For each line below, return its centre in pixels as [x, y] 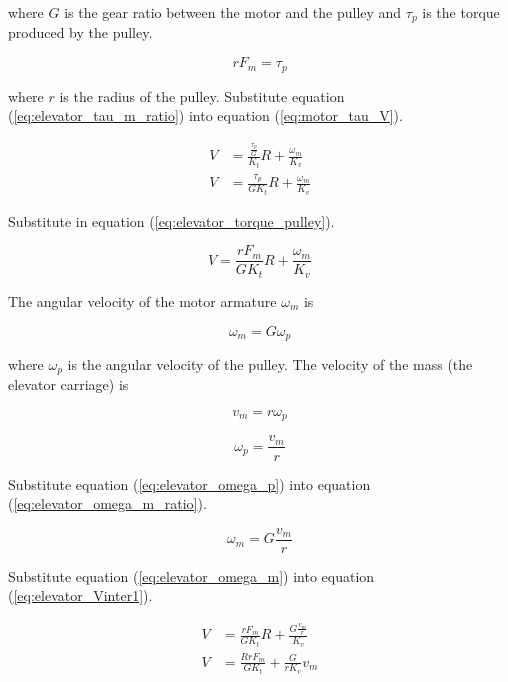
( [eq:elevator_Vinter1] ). [80, 595]
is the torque [461, 12]
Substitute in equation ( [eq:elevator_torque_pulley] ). [171, 220]
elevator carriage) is [68, 384]
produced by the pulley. [80, 32]
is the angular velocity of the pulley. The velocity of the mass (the [270, 363]
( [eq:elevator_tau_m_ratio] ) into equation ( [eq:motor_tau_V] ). [205, 115]
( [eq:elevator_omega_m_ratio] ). [107, 503]
